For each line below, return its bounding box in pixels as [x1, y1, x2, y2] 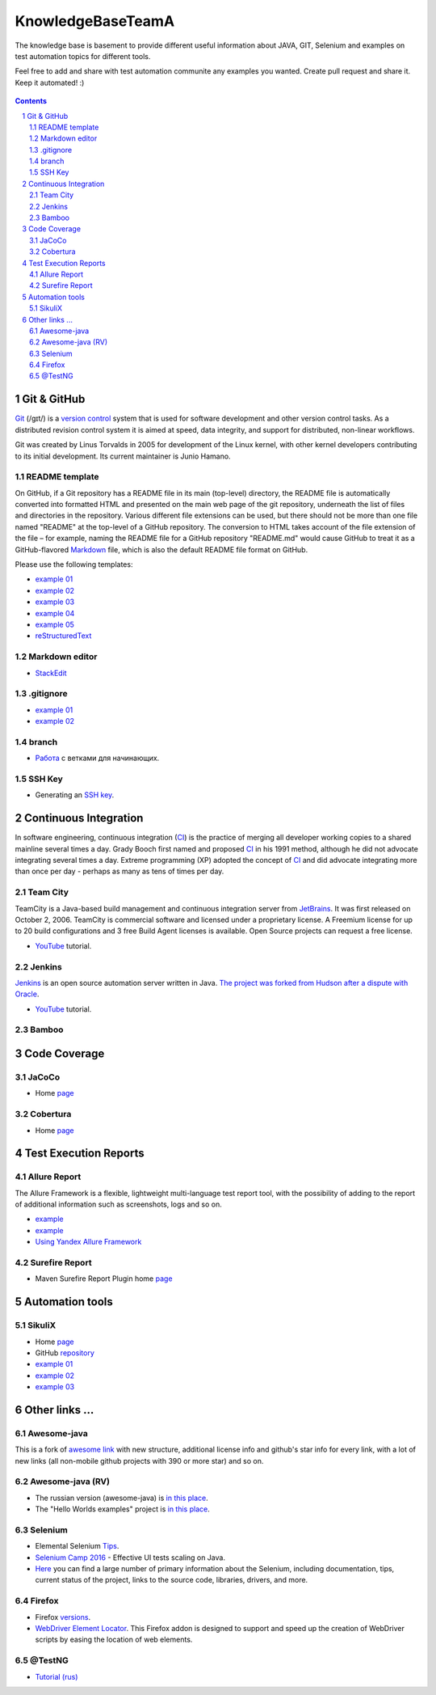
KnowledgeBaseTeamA [15, 12, 175, 30]
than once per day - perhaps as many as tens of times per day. [15, 866, 224, 877]
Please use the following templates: [15, 560, 133, 569]
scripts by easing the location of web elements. [35, 1634, 193, 1645]
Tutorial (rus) [35, 1672, 78, 1681]
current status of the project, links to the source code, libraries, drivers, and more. [35, 1575, 308, 1585]
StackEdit [35, 668, 68, 678]
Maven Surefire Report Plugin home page [35, 1274, 173, 1283]
